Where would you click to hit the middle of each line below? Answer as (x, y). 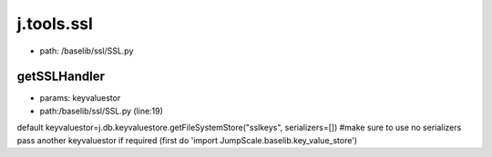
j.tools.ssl (55, 24)
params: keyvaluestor (80, 98)
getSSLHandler (61, 77)
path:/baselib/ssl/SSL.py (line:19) (102, 111)
